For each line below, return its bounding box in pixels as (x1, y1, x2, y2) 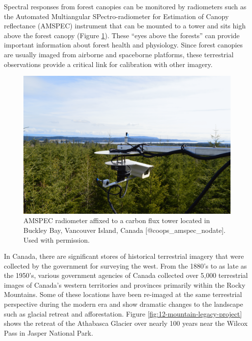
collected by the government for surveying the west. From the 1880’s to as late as (4, 260, 247, 271)
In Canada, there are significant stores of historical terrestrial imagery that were (4, 251, 244, 261)
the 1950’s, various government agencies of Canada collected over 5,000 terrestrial (4, 270, 248, 280)
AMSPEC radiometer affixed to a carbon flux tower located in (23, 215, 210, 226)
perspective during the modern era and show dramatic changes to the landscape (4, 299, 243, 309)
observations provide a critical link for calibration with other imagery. (4, 59, 213, 69)
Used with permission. (23, 234, 90, 245)
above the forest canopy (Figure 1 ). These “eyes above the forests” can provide (4, 30, 240, 40)
